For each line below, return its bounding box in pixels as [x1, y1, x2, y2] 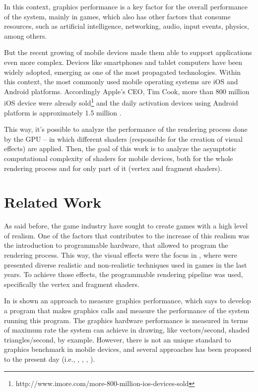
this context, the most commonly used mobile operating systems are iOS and [4, 76, 238, 87]
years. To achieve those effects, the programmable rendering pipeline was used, [4, 269, 243, 280]
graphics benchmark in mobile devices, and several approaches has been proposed [4, 344, 252, 354]
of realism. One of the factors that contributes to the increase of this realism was [4, 230, 250, 240]
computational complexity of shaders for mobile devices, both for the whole [4, 153, 233, 163]
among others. [4, 30, 47, 41]
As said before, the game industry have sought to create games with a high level [4, 221, 248, 231]
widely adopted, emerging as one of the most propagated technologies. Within [4, 66, 241, 77]
